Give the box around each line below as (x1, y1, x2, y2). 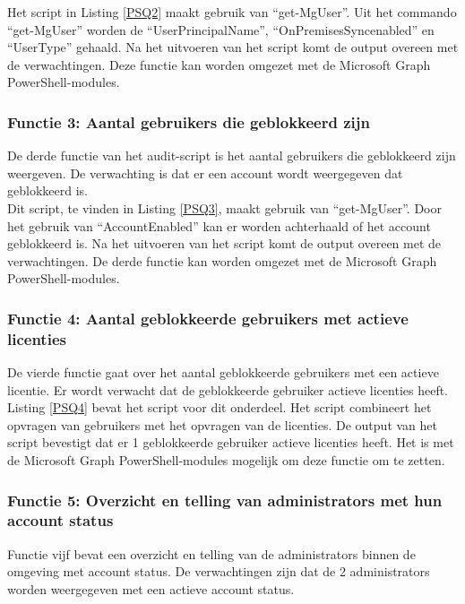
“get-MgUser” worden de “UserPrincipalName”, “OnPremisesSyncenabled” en (7, 20, 435, 39)
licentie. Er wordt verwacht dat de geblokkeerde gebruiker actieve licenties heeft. (7, 380, 449, 399)
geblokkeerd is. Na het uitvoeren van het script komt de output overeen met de (7, 234, 442, 253)
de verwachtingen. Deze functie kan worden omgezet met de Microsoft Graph (7, 55, 431, 73)
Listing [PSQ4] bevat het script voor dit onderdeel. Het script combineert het (7, 398, 432, 417)
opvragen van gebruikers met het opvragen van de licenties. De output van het (7, 415, 437, 434)
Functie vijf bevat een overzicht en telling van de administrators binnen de (7, 544, 416, 563)
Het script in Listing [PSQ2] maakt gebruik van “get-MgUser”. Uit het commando (7, 3, 457, 21)
